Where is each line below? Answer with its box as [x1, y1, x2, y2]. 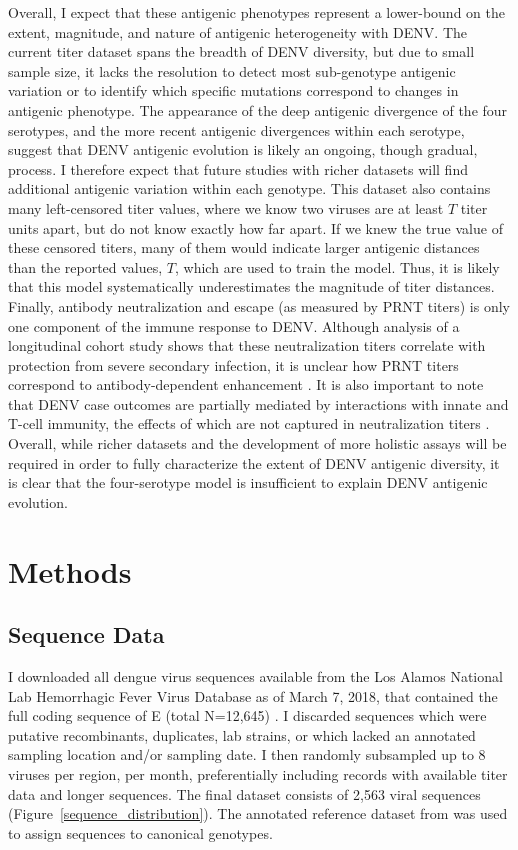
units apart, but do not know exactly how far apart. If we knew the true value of [8, 217, 503, 238]
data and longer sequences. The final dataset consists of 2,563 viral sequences [8, 783, 481, 804]
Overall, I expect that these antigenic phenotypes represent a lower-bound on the [8, 2, 505, 22]
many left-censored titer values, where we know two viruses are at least [8, 197, 444, 218]
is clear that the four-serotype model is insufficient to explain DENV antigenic [8, 472, 488, 493]
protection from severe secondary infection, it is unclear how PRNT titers [8, 354, 459, 375]
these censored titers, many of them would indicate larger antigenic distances [8, 237, 480, 258]
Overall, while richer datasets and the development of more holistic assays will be [8, 433, 507, 454]
